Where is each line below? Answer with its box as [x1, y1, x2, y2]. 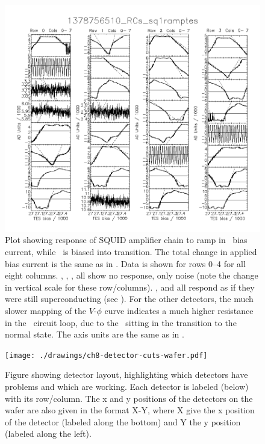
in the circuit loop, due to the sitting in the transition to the [5, 316, 237, 328]
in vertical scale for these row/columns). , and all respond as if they [5, 280, 255, 293]
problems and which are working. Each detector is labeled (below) [5, 380, 249, 393]
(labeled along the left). [5, 427, 92, 440]
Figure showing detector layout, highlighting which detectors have [5, 368, 248, 381]
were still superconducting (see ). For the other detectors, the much [5, 292, 254, 305]
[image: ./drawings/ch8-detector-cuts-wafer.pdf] [5, 351, 208, 360]
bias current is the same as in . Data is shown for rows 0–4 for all [5, 257, 246, 270]
